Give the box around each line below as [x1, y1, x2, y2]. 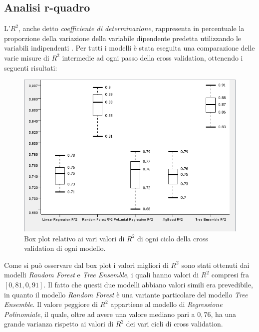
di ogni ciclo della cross [137, 233, 208, 243]
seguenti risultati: [4, 62, 57, 73]
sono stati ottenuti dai [181, 259, 250, 270]
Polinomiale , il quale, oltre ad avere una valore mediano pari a [4, 308, 195, 319]
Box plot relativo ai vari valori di [24, 233, 125, 243]
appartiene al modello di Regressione [110, 299, 223, 309]
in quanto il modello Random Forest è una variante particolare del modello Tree [4, 289, 248, 299]
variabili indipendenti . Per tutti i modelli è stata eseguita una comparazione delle [4, 43, 255, 53]
